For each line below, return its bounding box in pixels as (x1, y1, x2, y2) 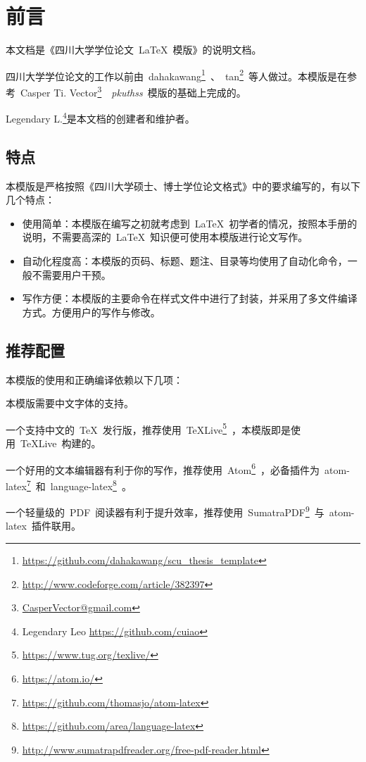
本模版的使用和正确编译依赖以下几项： (6, 372, 183, 387)
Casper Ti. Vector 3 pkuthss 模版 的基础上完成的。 (20, 82, 246, 99)
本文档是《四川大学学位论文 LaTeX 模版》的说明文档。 (6, 42, 262, 57)
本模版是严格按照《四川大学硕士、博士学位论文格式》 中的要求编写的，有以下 (6, 178, 360, 193)
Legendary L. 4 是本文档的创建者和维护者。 (6, 109, 195, 125)
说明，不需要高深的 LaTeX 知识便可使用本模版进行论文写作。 (22, 230, 308, 244)
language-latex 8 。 (50, 476, 132, 493)
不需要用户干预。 (32, 267, 111, 282)
